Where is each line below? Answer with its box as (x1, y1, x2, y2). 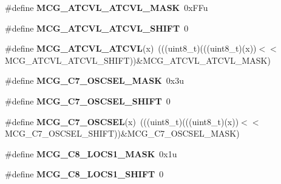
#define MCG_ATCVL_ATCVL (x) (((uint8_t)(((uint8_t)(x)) (5, 42, 257, 55)
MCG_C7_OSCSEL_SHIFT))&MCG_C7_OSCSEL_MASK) (5, 127, 240, 140)
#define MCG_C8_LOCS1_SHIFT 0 (5, 168, 164, 180)
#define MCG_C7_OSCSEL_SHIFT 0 (5, 94, 171, 107)
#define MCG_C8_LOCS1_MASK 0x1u (5, 147, 177, 160)
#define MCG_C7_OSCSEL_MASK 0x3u (5, 74, 184, 87)
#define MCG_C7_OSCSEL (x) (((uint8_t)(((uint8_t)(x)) (5, 115, 239, 128)
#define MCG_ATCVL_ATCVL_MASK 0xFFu (5, 1, 208, 13)
